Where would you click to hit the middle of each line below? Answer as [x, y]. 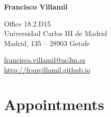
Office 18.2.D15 [28, 23]
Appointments [54, 104]
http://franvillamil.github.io [47, 69]
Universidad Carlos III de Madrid [56, 33]
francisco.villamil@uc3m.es [45, 60]
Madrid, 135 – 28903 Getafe [47, 43]
